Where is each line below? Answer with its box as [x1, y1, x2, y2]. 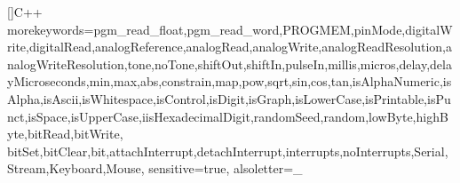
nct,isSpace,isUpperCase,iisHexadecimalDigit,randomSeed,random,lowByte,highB [7, 107, 448, 125]
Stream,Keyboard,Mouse [7, 159, 141, 178]
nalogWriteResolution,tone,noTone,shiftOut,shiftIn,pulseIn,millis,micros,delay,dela [7, 54, 452, 73]
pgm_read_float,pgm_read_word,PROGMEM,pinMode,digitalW [93, 20, 453, 38]
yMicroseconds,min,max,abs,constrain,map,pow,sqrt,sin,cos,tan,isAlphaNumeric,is [7, 72, 452, 91]
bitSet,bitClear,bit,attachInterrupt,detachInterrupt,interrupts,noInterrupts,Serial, [7, 141, 448, 160]
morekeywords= [7, 20, 94, 38]
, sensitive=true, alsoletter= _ [140, 159, 303, 178]
